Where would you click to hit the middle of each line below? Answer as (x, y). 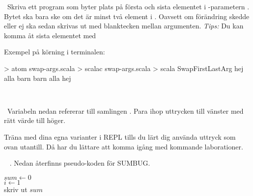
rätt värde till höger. (35, 120)
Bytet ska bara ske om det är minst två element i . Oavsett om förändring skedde (127, 16)
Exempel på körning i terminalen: (55, 52)
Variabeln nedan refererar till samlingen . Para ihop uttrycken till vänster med (125, 110)
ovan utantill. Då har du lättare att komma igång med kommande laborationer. (124, 146)
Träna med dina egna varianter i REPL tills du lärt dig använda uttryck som (120, 136)
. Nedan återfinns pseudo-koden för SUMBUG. (80, 163)
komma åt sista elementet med (50, 35)
